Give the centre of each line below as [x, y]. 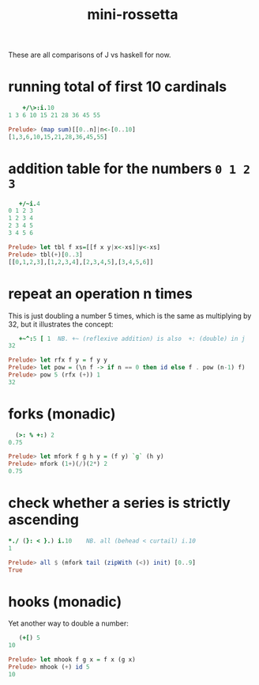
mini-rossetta [133, 15]
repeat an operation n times [101, 293]
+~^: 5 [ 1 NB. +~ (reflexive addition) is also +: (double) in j [132, 339]
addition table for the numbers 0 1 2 [129, 168]
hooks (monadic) [65, 602]
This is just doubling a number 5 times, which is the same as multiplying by [130, 316]
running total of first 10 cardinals [118, 87]
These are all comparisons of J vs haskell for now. [90, 55]
